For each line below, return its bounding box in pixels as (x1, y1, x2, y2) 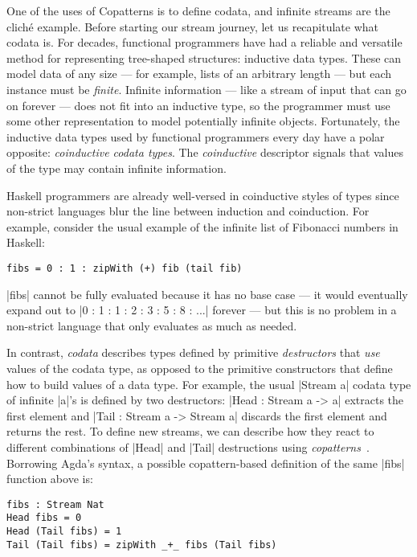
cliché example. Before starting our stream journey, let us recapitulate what (6, 18, 379, 35)
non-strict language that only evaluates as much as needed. (6, 317, 297, 334)
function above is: (6, 470, 93, 487)
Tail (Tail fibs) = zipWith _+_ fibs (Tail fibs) (6, 539, 277, 551)
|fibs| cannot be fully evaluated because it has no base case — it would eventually (6, 285, 408, 302)
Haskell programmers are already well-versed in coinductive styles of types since (6, 186, 399, 203)
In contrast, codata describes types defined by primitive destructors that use (6, 344, 380, 361)
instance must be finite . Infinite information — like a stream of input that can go (6, 80, 407, 97)
